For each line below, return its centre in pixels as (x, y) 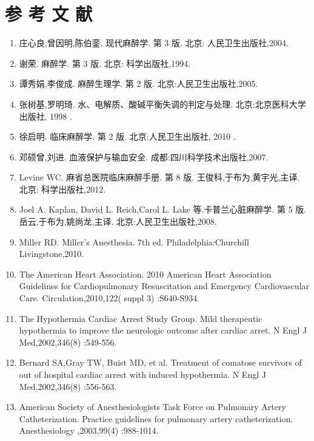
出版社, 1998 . (45, 116)
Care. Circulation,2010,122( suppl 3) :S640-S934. (109, 298)
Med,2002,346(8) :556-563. (68, 386)
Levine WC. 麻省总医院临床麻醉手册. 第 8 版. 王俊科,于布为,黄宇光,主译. (159, 177)
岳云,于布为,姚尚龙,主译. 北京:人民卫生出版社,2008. (118, 221)
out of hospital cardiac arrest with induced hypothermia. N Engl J (142, 374)
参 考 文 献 (49, 14)
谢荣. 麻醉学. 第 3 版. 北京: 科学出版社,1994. (105, 63)
